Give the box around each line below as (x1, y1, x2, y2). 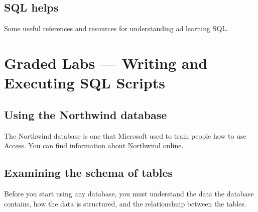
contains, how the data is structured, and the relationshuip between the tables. (4, 198, 246, 208)
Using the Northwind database (4, 107, 167, 122)
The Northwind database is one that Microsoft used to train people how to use (4, 130, 246, 141)
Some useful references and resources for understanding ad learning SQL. (4, 23, 228, 34)
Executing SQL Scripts (4, 72, 165, 93)
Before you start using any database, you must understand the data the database (4, 188, 254, 198)
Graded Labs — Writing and (4, 52, 208, 73)
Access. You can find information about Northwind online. (4, 140, 184, 151)
